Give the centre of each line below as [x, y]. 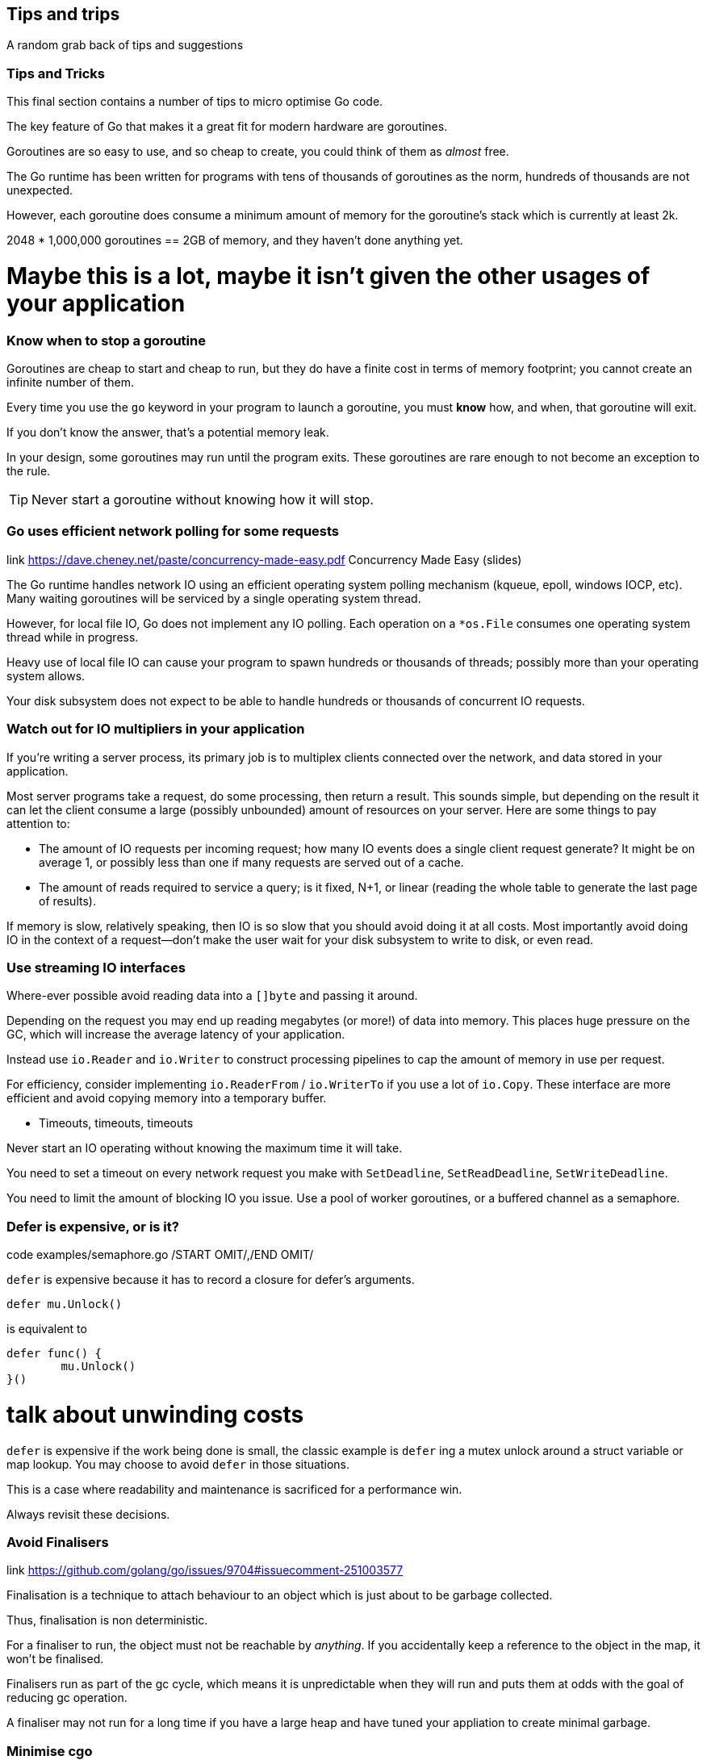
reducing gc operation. [67, 1698]
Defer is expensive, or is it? [93, 1226]
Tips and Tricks [56, 73]
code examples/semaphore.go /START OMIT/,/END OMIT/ [160, 1255]
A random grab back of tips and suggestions [125, 45]
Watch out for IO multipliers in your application [156, 729]
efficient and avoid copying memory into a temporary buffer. [167, 1098]
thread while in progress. [73, 637]
